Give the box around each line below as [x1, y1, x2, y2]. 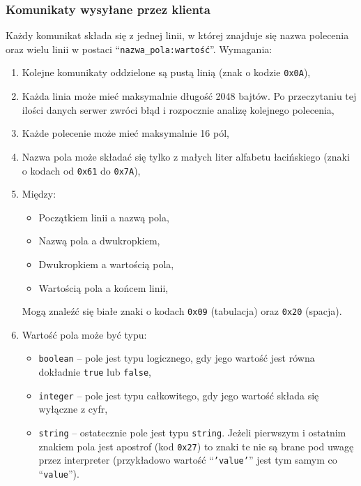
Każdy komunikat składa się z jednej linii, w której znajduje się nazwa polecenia [6, 28, 349, 43]
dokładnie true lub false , [38, 364, 151, 379]
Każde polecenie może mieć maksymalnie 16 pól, [22, 126, 229, 140]
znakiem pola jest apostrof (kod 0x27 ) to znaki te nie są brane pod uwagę [38, 439, 354, 453]
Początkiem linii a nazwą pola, [38, 209, 169, 224]
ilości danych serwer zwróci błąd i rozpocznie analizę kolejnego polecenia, [22, 102, 335, 117]
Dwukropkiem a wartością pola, [38, 256, 174, 271]
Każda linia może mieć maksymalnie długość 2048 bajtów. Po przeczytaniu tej [22, 89, 357, 103]
